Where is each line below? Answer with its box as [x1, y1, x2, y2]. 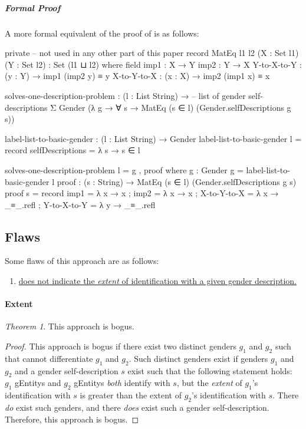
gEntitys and [15, 377, 61, 389]
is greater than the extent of [80, 389, 182, 401]
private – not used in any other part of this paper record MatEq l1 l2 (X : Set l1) [5, 47, 299, 59]
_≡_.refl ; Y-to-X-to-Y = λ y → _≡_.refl [5, 198, 156, 210]
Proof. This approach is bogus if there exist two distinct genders [5, 340, 236, 352]
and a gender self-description [15, 364, 119, 377]
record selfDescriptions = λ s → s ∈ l [5, 144, 140, 156]
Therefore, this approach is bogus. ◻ [5, 412, 139, 425]
